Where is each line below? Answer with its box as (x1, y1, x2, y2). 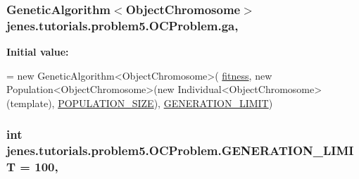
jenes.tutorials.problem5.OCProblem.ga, (6, 16, 239, 34)
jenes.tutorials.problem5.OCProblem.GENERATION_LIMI (6, 142, 354, 159)
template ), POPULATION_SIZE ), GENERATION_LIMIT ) (10, 95, 273, 110)
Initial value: (6, 44, 69, 59)
